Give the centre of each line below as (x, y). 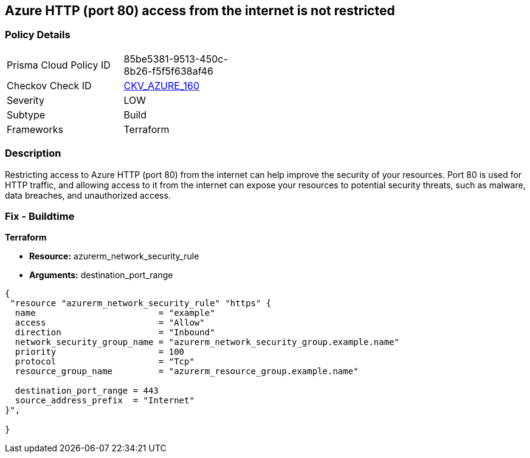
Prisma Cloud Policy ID (59, 65)
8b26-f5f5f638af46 (168, 71)
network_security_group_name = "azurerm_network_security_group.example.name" (207, 342)
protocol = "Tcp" (105, 362)
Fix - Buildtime (40, 216)
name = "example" (115, 313)
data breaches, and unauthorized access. (88, 195)
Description (33, 153)
